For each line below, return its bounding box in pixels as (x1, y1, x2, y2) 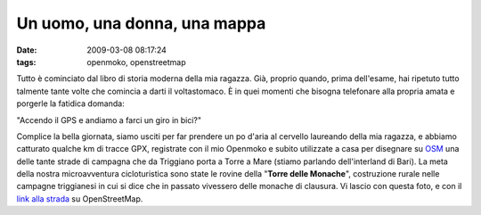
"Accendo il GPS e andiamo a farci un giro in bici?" (16, 114, 202, 125)
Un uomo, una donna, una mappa (16, 13, 266, 33)
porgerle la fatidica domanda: (16, 98, 125, 109)
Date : (16, 45, 37, 55)
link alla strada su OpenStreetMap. (16, 193, 143, 204)
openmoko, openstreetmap (86, 56, 186, 67)
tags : (16, 56, 37, 67)
